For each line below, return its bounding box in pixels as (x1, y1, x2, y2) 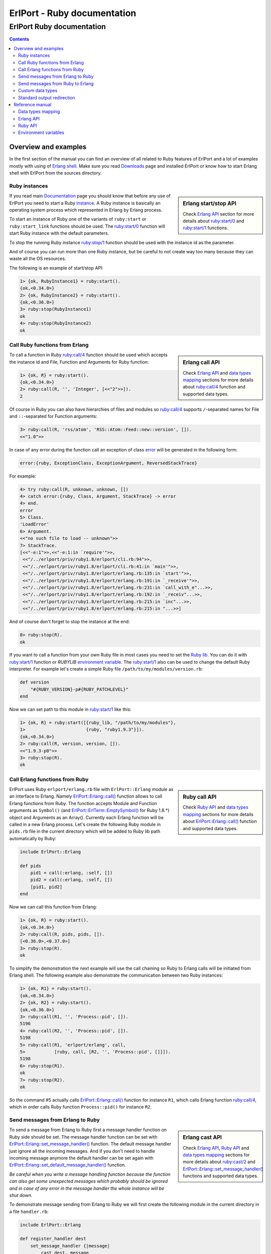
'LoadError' (20, 522, 50, 527)
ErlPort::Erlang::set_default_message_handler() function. (9, 1162, 126, 1168)
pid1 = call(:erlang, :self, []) (30, 870, 113, 875)
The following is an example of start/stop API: (9, 265, 104, 271)
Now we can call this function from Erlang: (9, 904, 97, 910)
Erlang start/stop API (183, 200, 237, 207)
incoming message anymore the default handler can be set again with (9, 1155, 154, 1161)
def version (20, 680, 50, 685)
